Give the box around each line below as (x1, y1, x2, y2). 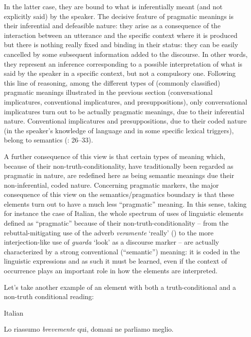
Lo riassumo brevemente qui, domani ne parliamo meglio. (4, 324, 174, 334)
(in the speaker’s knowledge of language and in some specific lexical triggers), (4, 125, 234, 135)
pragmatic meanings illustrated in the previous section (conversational (4, 87, 213, 97)
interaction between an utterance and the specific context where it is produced (4, 30, 237, 40)
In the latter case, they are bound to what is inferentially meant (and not (4, 1, 223, 11)
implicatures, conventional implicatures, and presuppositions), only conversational (4, 96, 248, 106)
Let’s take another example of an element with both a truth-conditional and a (4, 282, 236, 292)
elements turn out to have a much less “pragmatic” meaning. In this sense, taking (4, 198, 247, 209)
